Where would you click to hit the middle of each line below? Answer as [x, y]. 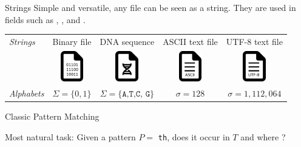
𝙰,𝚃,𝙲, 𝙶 [136, 94]
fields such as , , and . [45, 19]
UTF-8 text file [254, 41]
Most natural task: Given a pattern [70, 136]
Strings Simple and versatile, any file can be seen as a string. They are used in [150, 7]
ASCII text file [190, 41]
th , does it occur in [194, 136]
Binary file [72, 41]
